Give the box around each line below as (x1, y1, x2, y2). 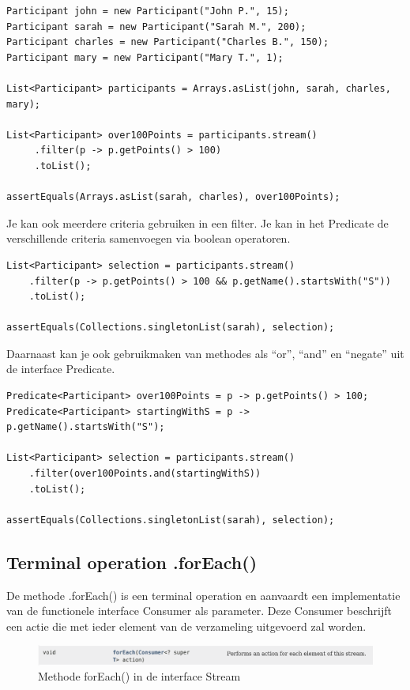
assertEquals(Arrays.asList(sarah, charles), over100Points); (6, 191, 340, 203)
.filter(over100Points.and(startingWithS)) (28, 468, 261, 480)
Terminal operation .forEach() (6, 549, 258, 574)
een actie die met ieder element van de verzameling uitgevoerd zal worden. (6, 617, 367, 634)
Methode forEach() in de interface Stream (38, 668, 241, 684)
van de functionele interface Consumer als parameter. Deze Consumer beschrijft (6, 602, 392, 619)
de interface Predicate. (6, 360, 115, 377)
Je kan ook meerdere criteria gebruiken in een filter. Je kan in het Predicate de (6, 214, 389, 231)
